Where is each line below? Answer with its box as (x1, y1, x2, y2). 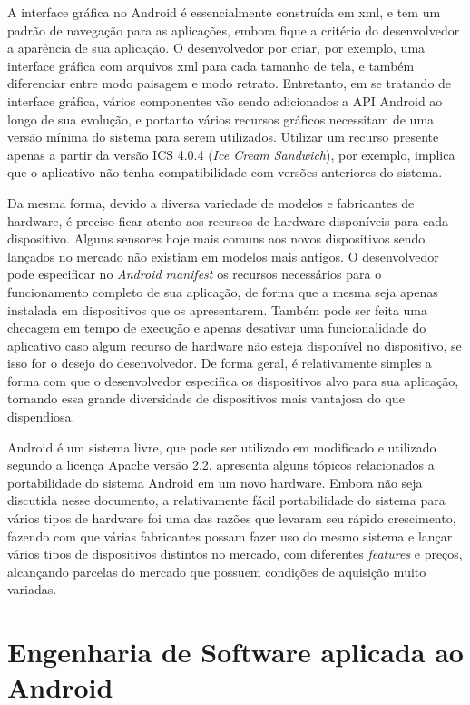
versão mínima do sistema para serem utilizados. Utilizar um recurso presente (7, 127, 439, 146)
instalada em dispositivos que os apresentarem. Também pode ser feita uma (7, 300, 428, 319)
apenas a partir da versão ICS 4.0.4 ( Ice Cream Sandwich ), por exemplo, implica (7, 144, 455, 164)
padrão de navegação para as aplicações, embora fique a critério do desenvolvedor (7, 20, 460, 39)
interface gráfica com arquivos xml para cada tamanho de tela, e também (7, 55, 415, 74)
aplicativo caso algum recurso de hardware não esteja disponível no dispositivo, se (7, 335, 462, 354)
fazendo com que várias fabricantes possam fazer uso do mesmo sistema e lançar (7, 526, 453, 545)
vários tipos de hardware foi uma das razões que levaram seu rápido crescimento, (7, 509, 456, 528)
